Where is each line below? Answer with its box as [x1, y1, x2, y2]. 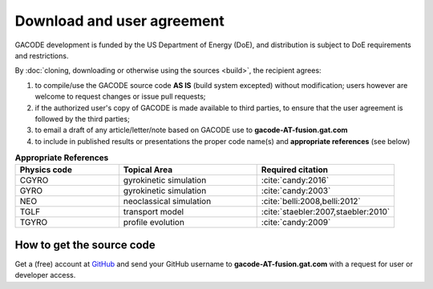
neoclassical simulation [123, 196, 212, 207]
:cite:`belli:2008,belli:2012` [261, 196, 361, 207]
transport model [123, 207, 184, 218]
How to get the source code [14, 238, 156, 251]
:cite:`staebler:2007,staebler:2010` [261, 207, 391, 218]
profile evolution [123, 217, 184, 228]
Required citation [261, 164, 329, 175]
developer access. [14, 271, 76, 280]
